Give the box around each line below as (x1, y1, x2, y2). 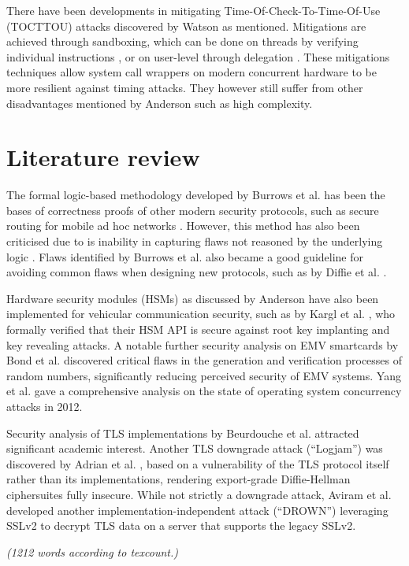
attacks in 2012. (6, 398, 83, 414)
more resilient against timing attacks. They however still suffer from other (6, 79, 363, 95)
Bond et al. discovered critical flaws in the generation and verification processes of (6, 352, 403, 368)
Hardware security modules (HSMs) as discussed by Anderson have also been (6, 290, 379, 306)
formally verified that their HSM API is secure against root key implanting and (6, 321, 390, 338)
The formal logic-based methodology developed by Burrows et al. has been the (6, 187, 385, 203)
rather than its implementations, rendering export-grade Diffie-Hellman (6, 471, 351, 487)
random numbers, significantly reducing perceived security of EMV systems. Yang (6, 367, 401, 383)
